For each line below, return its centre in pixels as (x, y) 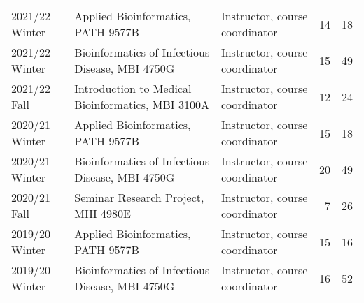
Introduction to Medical (133, 88)
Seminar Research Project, (139, 197)
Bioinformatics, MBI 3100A (142, 104)
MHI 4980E (103, 213)
